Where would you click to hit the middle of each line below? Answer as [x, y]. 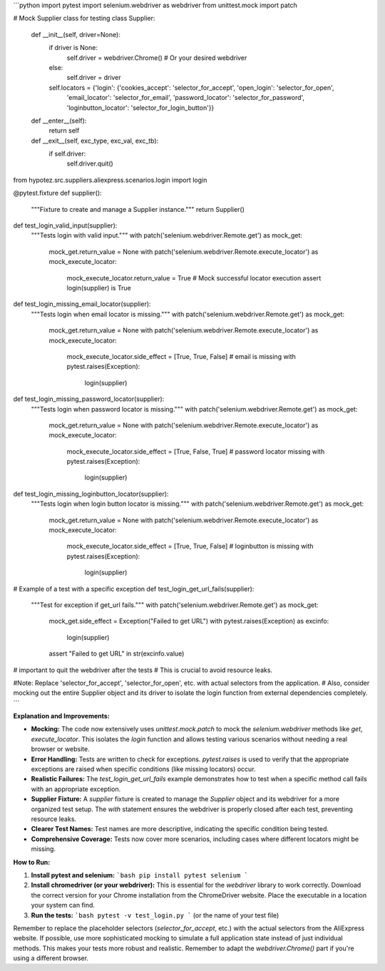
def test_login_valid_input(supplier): [65, 225]
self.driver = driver [94, 78]
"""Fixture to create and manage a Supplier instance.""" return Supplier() [138, 209]
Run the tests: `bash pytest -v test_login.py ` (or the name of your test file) [155, 915]
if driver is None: [73, 48]
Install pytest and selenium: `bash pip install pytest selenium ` [140, 875]
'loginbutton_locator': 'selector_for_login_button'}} [140, 108]
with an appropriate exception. [76, 789]
